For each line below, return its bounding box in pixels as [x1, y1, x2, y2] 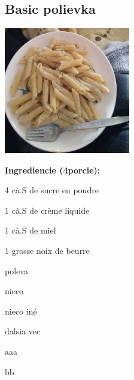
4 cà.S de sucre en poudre [5, 184, 99, 196]
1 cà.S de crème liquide [5, 204, 90, 216]
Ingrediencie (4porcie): [5, 163, 100, 176]
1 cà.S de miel [5, 224, 56, 237]
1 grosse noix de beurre [5, 244, 90, 257]
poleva [5, 264, 28, 277]
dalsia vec [5, 325, 41, 337]
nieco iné [5, 304, 37, 317]
